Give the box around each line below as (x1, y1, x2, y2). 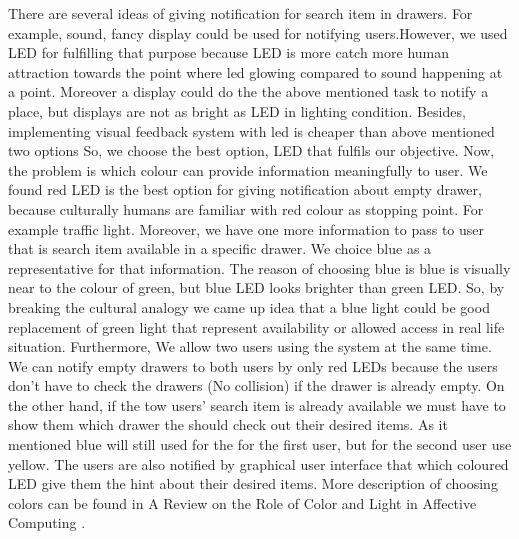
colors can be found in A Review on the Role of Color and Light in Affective (8, 492, 477, 513)
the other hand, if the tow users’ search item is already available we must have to (8, 394, 506, 415)
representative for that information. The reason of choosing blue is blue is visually (8, 257, 511, 278)
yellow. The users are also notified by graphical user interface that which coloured (8, 453, 509, 474)
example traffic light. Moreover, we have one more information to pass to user (8, 218, 485, 239)
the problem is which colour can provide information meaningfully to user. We (8, 159, 488, 180)
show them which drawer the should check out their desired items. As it (8, 414, 448, 435)
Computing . (8, 512, 86, 533)
